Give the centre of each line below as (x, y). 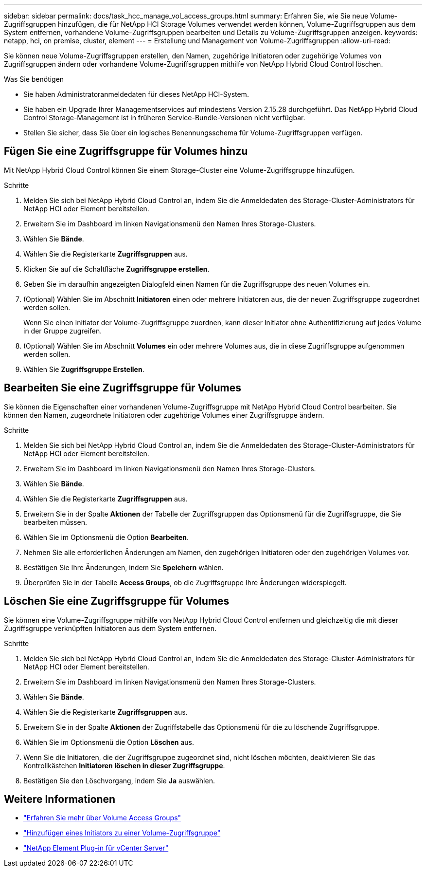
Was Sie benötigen (34, 79)
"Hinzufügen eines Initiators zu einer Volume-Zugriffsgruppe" (122, 833)
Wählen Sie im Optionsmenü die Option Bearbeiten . (106, 537)
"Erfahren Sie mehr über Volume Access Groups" (102, 818)
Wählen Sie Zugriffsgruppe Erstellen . (84, 369)
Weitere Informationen (60, 799)
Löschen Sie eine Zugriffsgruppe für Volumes (117, 601)
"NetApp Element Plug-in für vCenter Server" (96, 848)
